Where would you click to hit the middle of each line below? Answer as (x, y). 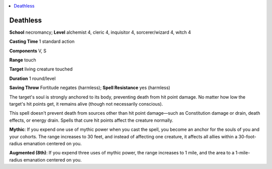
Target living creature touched (41, 69)
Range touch (23, 60)
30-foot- (247, 136)
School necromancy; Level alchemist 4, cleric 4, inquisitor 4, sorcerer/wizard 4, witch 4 (100, 32)
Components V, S (28, 51)
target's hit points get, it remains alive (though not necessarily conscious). (86, 104)
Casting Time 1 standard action (42, 41)
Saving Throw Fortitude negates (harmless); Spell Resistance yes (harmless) (90, 88)
